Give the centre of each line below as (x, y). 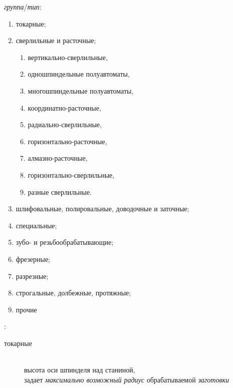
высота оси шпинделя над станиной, (80, 370)
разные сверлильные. (60, 191)
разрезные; (32, 276)
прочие (26, 309)
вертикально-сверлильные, (68, 57)
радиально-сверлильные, (65, 124)
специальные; (36, 225)
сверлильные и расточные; (56, 40)
